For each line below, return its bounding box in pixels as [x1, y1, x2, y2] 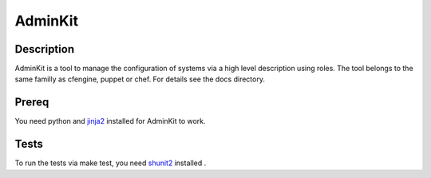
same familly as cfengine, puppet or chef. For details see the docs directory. [14, 74, 265, 84]
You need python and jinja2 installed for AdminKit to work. [14, 117, 207, 126]
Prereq [14, 96, 49, 109]
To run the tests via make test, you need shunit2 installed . [14, 158, 207, 168]
